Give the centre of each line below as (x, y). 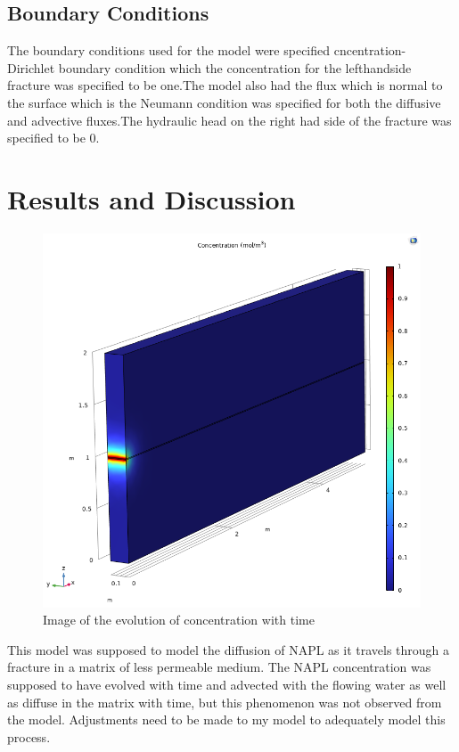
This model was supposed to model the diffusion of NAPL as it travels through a (229, 649)
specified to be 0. (53, 138)
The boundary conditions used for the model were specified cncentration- (207, 50)
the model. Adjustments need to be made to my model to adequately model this (226, 719)
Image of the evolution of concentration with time (179, 620)
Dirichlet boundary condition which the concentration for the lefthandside (209, 67)
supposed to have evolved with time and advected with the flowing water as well (227, 684)
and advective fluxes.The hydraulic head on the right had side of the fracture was (229, 120)
